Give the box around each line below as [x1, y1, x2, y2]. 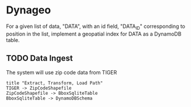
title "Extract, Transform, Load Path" [6, 80, 103, 86]
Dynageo [6, 3, 51, 17]
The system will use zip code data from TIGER [6, 69, 117, 76]
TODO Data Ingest [6, 53, 73, 63]
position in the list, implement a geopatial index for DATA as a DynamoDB [6, 30, 182, 37]
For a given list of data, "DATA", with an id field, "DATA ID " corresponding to [6, 23, 186, 31]
